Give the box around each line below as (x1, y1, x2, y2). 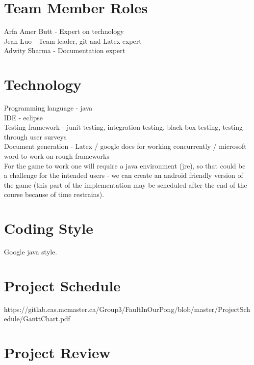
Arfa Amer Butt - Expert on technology (4, 26, 124, 36)
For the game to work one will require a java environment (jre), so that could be (4, 160, 246, 170)
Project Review (4, 342, 111, 363)
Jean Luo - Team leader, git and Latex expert (4, 35, 142, 46)
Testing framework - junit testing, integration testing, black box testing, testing (4, 122, 243, 132)
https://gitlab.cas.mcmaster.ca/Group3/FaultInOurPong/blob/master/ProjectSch (4, 304, 251, 314)
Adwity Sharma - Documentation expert (4, 45, 126, 56)
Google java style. (4, 247, 57, 257)
